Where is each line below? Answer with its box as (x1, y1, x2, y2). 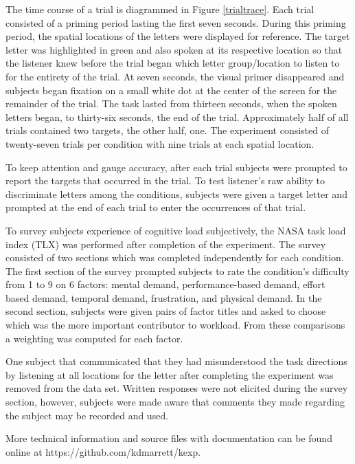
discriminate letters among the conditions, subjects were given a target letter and (5, 186, 347, 201)
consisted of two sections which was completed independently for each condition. (5, 250, 344, 265)
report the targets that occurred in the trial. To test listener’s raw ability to (5, 173, 325, 188)
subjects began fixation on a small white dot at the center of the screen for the (5, 82, 337, 97)
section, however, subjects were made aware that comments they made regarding (5, 395, 345, 409)
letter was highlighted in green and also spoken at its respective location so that (5, 42, 343, 56)
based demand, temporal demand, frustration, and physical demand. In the (5, 290, 322, 305)
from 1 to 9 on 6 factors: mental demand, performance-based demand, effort (5, 277, 325, 291)
